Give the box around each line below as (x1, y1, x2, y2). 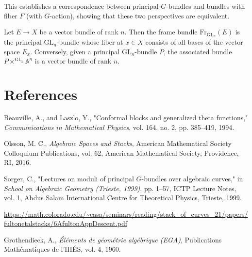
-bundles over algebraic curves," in (141, 173, 243, 183)
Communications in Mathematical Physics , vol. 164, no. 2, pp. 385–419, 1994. (4, 122, 235, 132)
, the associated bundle (163, 46, 232, 56)
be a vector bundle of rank (39, 27, 118, 37)
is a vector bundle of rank (34, 56, 112, 66)
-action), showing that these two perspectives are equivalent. (50, 10, 230, 20)
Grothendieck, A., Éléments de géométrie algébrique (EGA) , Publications (4, 234, 222, 244)
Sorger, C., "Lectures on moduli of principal (4, 173, 134, 183)
